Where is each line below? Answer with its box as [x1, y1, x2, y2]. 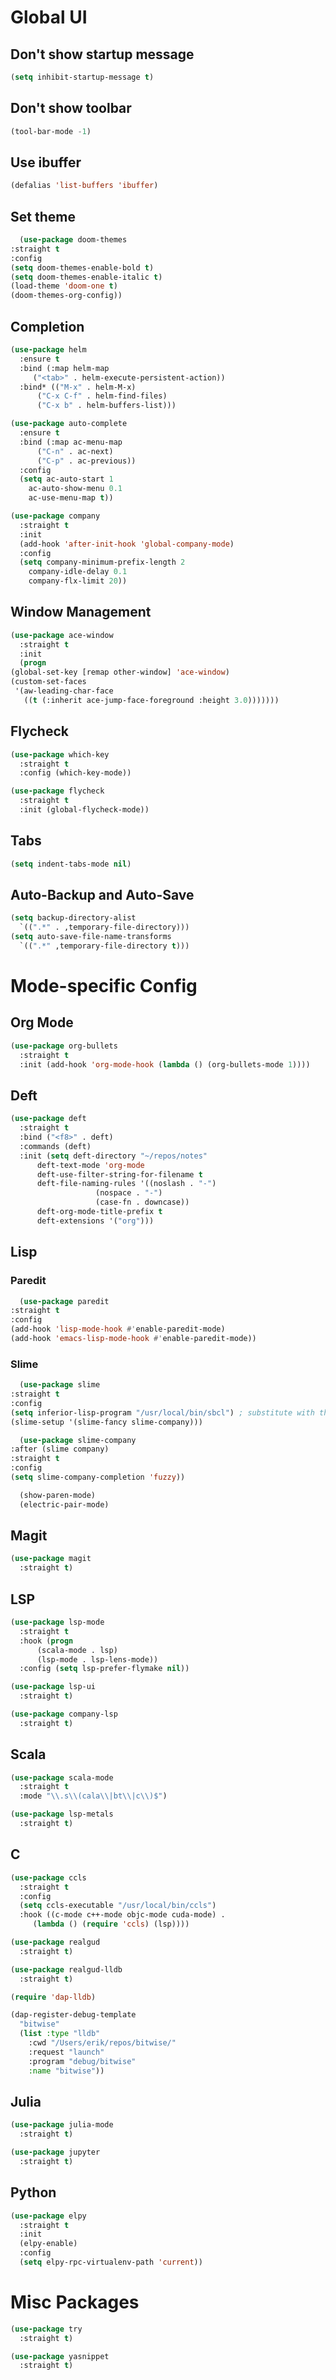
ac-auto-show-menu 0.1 [28, 484, 123, 494]
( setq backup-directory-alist [10, 913, 137, 923]
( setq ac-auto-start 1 [19, 474, 114, 485]
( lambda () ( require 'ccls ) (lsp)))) [32, 1919, 190, 1930]
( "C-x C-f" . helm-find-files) [36, 391, 168, 401]
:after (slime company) [10, 1444, 110, 1455]
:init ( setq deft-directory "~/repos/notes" [19, 1151, 208, 1161]
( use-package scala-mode [10, 1772, 114, 1783]
